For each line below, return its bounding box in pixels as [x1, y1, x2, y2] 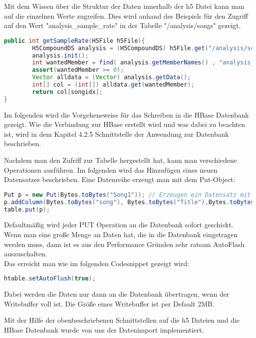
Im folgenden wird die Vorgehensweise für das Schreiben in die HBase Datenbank [4, 109, 249, 120]
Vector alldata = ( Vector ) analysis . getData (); [32, 74, 191, 81]
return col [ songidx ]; [32, 88, 103, 95]
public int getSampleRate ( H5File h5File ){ [4, 37, 145, 44]
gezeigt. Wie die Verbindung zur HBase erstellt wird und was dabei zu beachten [4, 119, 245, 129]
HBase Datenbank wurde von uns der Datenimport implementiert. [4, 325, 204, 335]
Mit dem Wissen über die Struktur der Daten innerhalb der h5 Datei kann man [4, 1, 245, 11]
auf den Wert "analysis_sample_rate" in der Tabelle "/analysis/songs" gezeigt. [4, 20, 241, 31]
